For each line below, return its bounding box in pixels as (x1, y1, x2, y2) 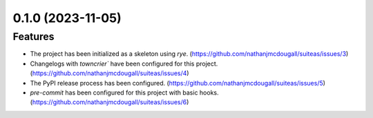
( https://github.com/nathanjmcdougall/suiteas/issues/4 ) (30, 69, 189, 77)
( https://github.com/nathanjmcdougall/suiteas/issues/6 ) (30, 98, 189, 106)
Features (12, 30, 55, 43)
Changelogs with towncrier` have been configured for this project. (30, 59, 218, 68)
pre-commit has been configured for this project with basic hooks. (30, 88, 219, 97)
